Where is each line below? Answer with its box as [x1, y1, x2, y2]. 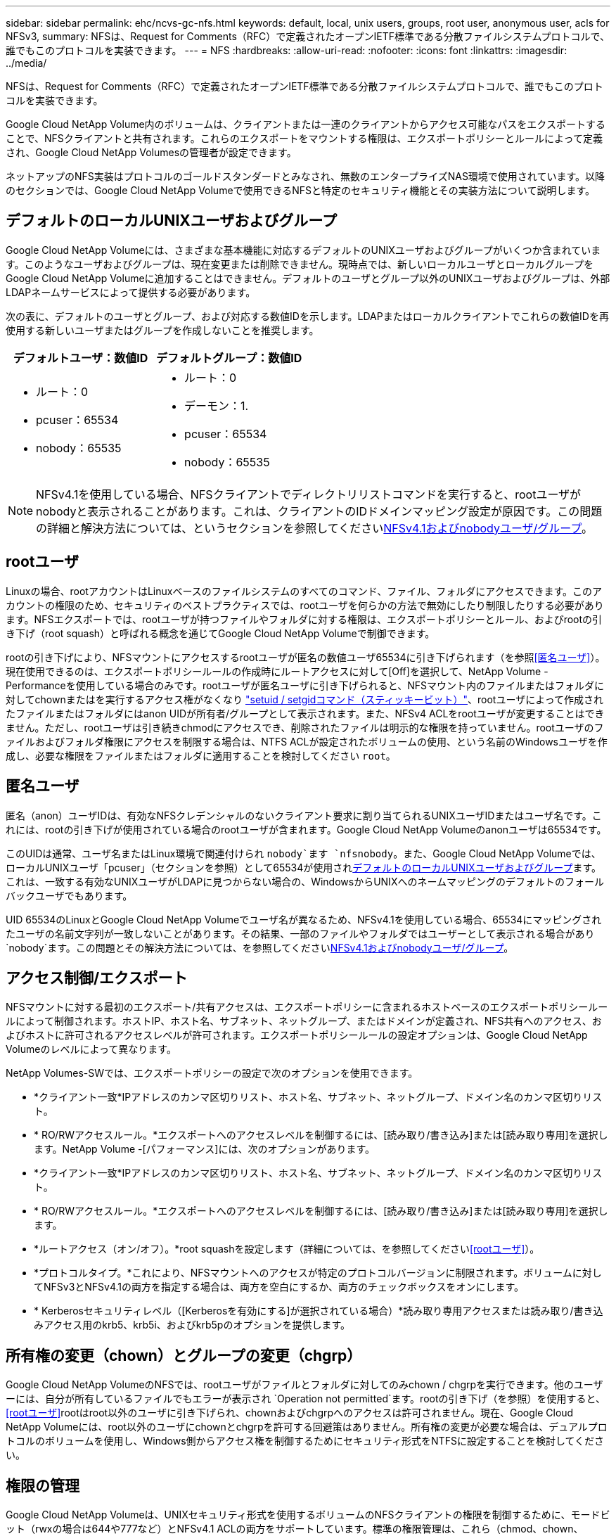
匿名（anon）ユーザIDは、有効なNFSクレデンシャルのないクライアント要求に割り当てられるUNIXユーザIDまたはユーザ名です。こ [6, 809, 602, 821]
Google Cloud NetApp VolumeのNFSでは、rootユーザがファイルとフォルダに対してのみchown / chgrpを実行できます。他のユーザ [6, 1378, 603, 1391]
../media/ [6, 57, 47, 69]
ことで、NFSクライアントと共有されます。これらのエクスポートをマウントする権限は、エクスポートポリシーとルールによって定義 [6, 132, 603, 144]
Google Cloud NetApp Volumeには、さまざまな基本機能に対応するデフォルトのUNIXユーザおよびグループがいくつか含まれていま [6, 243, 601, 256]
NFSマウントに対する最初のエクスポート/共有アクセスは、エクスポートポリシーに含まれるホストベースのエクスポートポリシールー [6, 1001, 608, 1013]
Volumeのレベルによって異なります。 [6, 1043, 177, 1056]
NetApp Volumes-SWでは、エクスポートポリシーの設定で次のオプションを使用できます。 [6, 1067, 418, 1080]
